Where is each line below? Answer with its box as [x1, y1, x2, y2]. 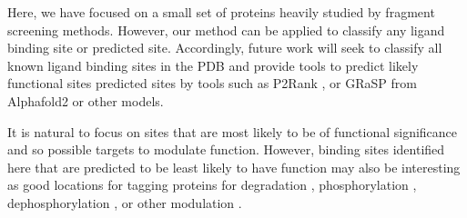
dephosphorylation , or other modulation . [7, 193, 242, 212]
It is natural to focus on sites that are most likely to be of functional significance [7, 122, 458, 141]
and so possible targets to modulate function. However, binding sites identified [7, 140, 445, 159]
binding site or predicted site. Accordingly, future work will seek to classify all [7, 38, 442, 57]
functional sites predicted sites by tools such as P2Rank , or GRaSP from [7, 74, 417, 93]
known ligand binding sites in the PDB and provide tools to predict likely [7, 55, 419, 74]
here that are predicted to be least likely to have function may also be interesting [7, 157, 461, 176]
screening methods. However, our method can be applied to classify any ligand [7, 20, 445, 39]
